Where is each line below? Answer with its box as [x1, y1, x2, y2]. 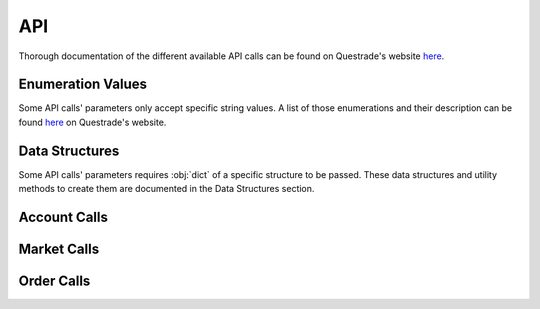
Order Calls [18, 272, 91, 289]
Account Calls [18, 208, 109, 225]
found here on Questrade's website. [18, 116, 167, 128]
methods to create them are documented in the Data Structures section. [18, 183, 315, 195]
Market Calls [18, 240, 100, 257]
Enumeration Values [18, 76, 148, 93]
